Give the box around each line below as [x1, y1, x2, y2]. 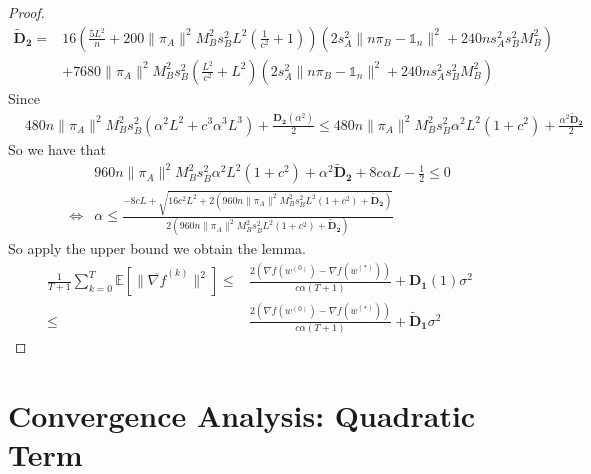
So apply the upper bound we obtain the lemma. [8, 238, 306, 259]
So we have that [8, 138, 106, 159]
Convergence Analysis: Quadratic [8, 394, 476, 435]
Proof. [8, 2, 45, 22]
